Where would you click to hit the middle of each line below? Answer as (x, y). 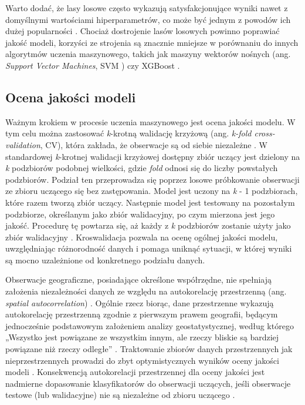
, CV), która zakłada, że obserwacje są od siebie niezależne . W (154, 144)
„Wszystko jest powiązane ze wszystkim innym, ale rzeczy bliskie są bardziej (142, 337)
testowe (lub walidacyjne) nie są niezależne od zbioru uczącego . (120, 395)
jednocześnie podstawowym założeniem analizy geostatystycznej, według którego (150, 325)
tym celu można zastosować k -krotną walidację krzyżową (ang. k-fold (128, 133)
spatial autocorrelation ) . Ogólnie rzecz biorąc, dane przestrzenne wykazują (140, 302)
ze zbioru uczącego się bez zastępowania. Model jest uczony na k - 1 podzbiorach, (152, 191)
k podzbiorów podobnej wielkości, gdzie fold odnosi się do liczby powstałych (142, 168)
